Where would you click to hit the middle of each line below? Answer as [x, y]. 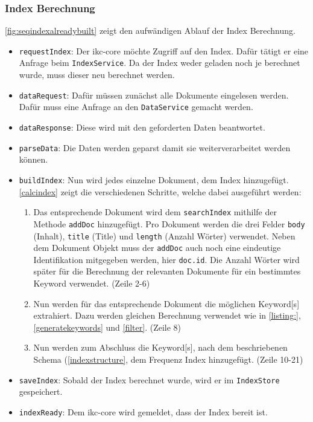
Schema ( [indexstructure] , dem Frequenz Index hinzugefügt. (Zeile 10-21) [168, 359]
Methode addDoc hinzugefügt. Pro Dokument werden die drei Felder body [169, 223]
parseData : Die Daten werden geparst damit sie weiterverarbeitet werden [155, 147]
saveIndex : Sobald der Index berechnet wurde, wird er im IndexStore [149, 379]
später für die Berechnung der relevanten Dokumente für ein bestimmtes [167, 271]
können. [33, 159]
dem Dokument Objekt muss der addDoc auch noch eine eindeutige [157, 248]
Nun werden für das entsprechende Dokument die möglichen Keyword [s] [166, 303]
